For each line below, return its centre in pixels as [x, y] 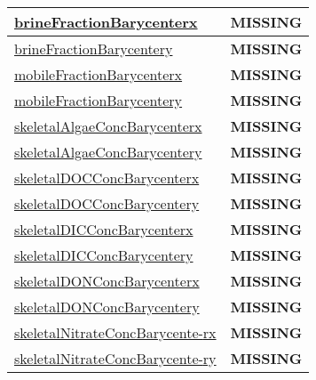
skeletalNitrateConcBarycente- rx [115, 332]
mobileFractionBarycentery [99, 100]
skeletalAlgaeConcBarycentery [108, 152]
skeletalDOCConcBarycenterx [107, 178]
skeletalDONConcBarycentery [107, 307]
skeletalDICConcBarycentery [104, 255]
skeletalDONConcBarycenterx [107, 281]
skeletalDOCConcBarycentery [107, 203]
